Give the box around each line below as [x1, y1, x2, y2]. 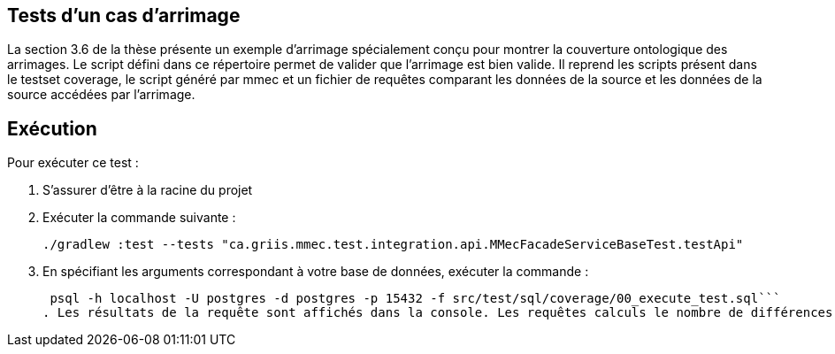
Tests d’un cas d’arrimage [7, 4, 241, 27]
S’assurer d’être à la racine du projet [42, 182, 253, 198]
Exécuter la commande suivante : [42, 210, 236, 226]
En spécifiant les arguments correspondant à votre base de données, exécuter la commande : [42, 264, 589, 280]
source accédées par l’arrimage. [7, 87, 195, 103]
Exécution [7, 117, 97, 140]
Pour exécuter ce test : [7, 155, 139, 171]
